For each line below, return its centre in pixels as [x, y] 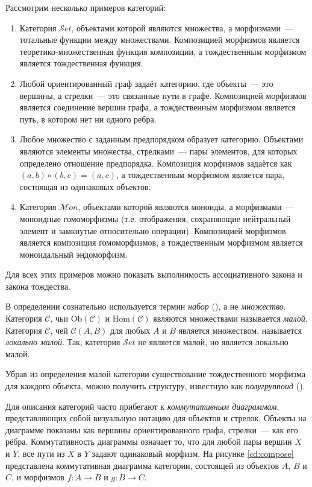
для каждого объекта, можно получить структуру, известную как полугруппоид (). [155, 386]
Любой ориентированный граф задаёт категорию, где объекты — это [146, 83]
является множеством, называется [240, 330]
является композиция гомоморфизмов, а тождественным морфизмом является [161, 242]
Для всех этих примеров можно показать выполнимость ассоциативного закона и [154, 274]
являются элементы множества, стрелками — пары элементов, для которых [158, 151]
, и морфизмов [38, 477]
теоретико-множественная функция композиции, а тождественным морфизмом [163, 51]
